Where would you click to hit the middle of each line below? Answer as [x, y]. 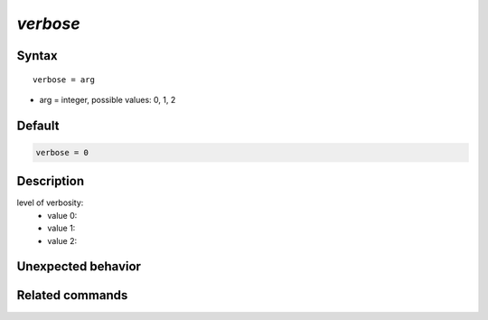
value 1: [61, 228]
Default [38, 125]
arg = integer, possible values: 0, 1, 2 [108, 99]
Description [51, 181]
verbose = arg [64, 80]
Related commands [72, 295]
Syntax [37, 56]
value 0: [62, 215]
